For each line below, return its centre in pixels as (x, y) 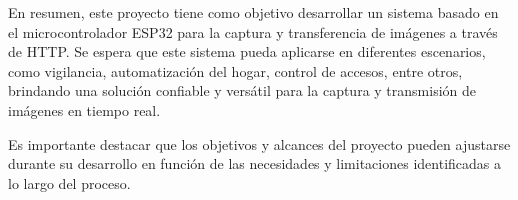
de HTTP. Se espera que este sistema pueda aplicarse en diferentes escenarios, (247, 51)
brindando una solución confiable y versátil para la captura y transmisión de (242, 90)
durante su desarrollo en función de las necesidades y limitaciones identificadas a (254, 163)
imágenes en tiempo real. (84, 109)
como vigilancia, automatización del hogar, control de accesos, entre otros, (235, 70)
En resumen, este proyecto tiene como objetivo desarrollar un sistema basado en (253, 12)
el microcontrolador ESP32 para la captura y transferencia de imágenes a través (253, 31)
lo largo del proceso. (69, 182)
